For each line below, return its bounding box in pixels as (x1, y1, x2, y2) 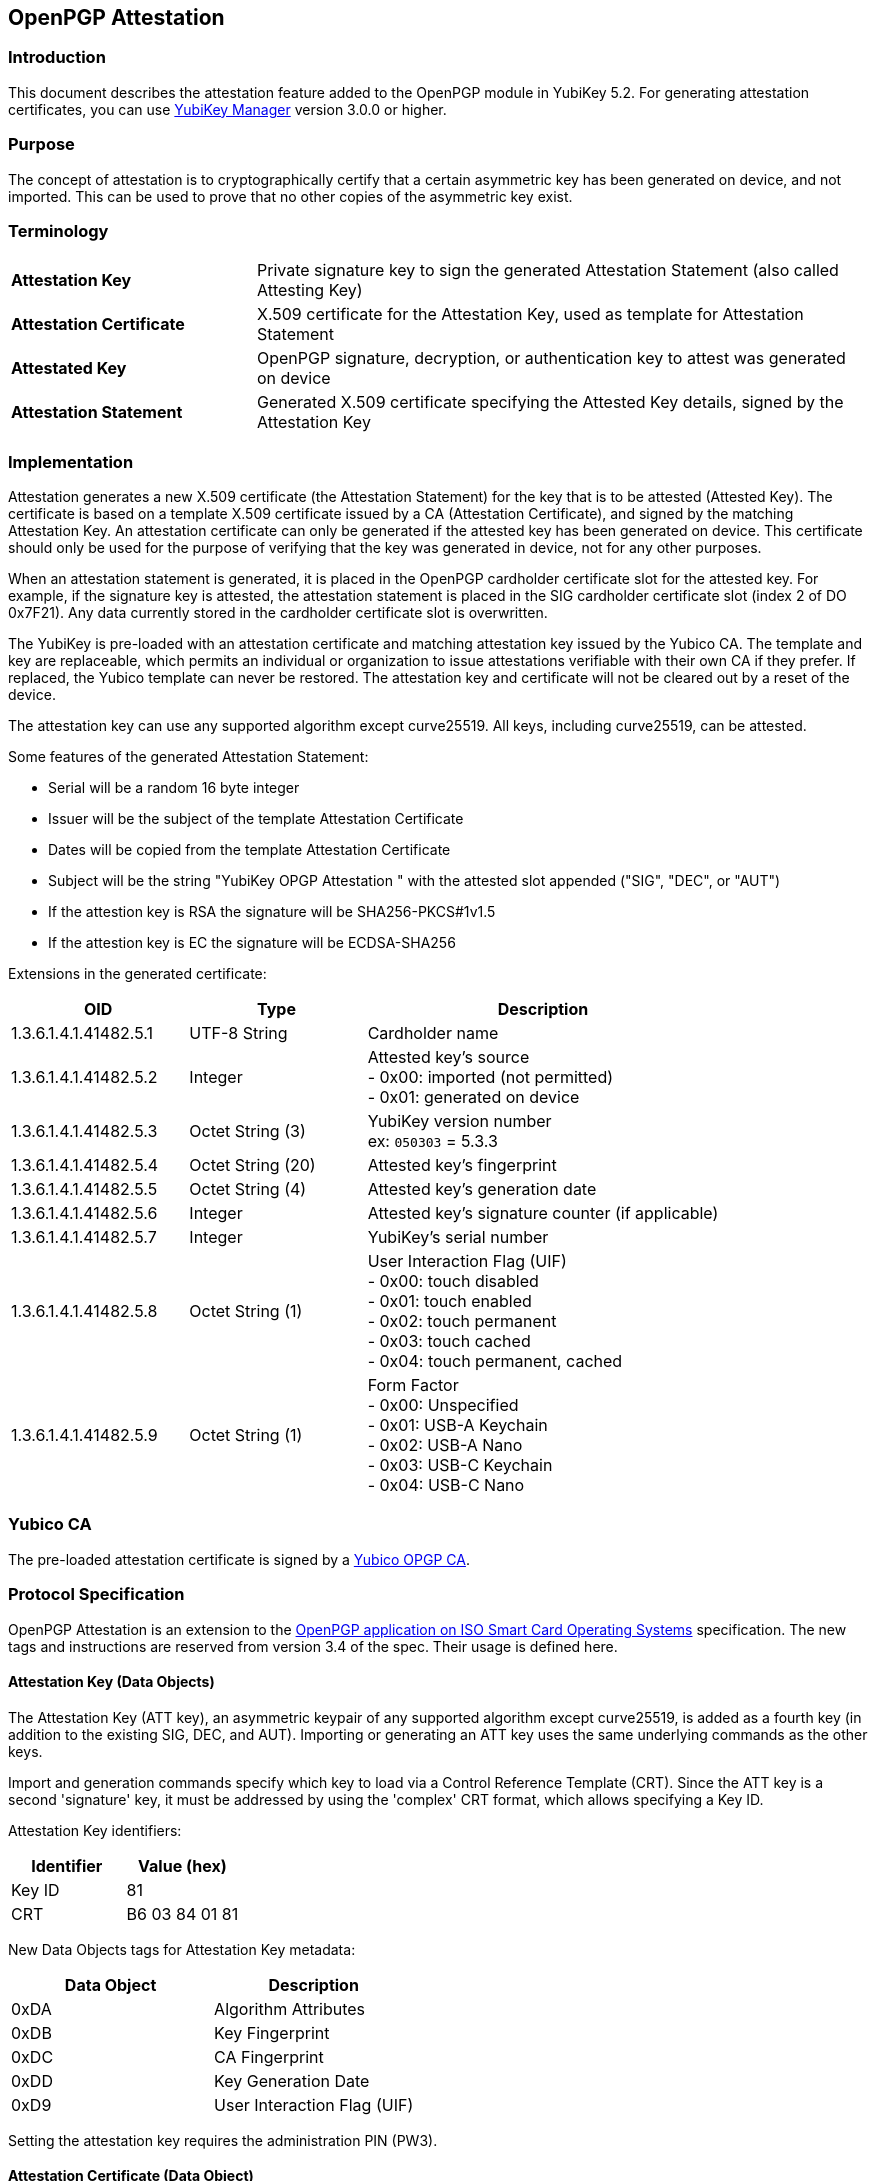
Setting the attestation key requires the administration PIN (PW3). (8, 2131, 438, 2149)
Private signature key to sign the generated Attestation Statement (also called (256, 260, 839, 281)
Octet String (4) (189, 1179, 307, 1200)
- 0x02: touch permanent (367, 1311, 557, 1332)
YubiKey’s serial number (367, 1227, 549, 1248)
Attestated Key (11, 358, 127, 379)
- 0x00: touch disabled (367, 1271, 539, 1292)
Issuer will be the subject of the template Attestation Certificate (48, 810, 464, 828)
